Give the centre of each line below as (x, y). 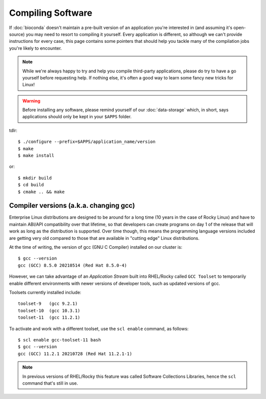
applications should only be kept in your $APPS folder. (77, 117)
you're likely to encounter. (35, 48)
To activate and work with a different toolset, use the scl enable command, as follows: (99, 329)
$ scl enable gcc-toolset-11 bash (59, 340)
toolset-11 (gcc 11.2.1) (49, 317)
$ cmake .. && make (41, 192)
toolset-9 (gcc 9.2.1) (48, 304)
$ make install (36, 156)
